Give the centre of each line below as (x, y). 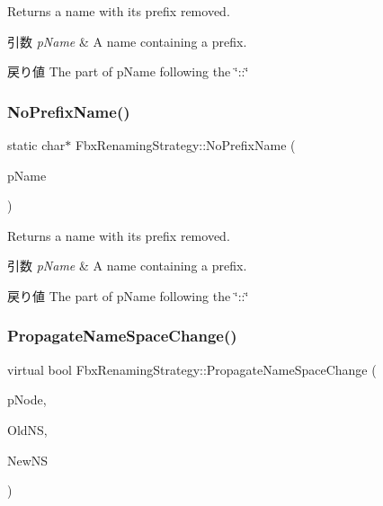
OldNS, (27, 429)
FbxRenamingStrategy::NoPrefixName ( (185, 145)
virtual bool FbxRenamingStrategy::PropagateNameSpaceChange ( (192, 369)
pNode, (27, 399)
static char (36, 145)
